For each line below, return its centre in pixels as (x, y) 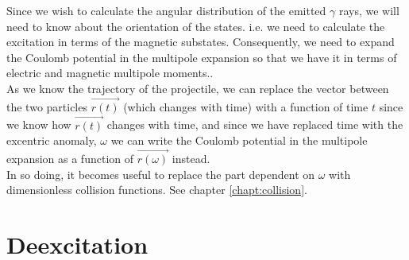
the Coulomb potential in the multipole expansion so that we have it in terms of (202, 57)
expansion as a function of (70, 158)
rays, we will (369, 10)
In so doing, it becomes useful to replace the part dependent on (161, 174)
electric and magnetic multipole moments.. (110, 73)
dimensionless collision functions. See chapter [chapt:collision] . (157, 190)
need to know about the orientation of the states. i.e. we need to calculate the (196, 26)
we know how (39, 124)
